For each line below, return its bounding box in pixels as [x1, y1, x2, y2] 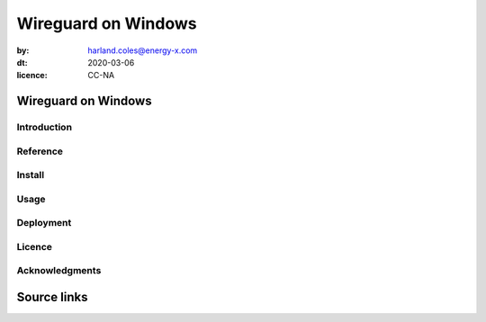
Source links [16, 290, 88, 305]
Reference [16, 145, 63, 157]
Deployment [16, 217, 72, 229]
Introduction [16, 121, 72, 134]
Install [16, 169, 45, 182]
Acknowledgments [16, 264, 102, 277]
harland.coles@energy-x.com [87, 45, 198, 56]
